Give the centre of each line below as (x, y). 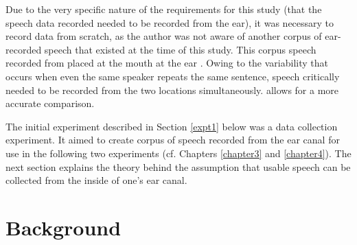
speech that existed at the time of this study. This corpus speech (180, 49)
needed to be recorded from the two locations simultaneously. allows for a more (172, 90)
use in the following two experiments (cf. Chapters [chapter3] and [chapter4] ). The (178, 153)
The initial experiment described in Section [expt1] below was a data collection (172, 126)
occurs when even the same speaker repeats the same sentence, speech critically (173, 76)
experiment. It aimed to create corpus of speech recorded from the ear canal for (173, 140)
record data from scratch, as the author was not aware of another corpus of (164, 36)
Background (64, 227)
